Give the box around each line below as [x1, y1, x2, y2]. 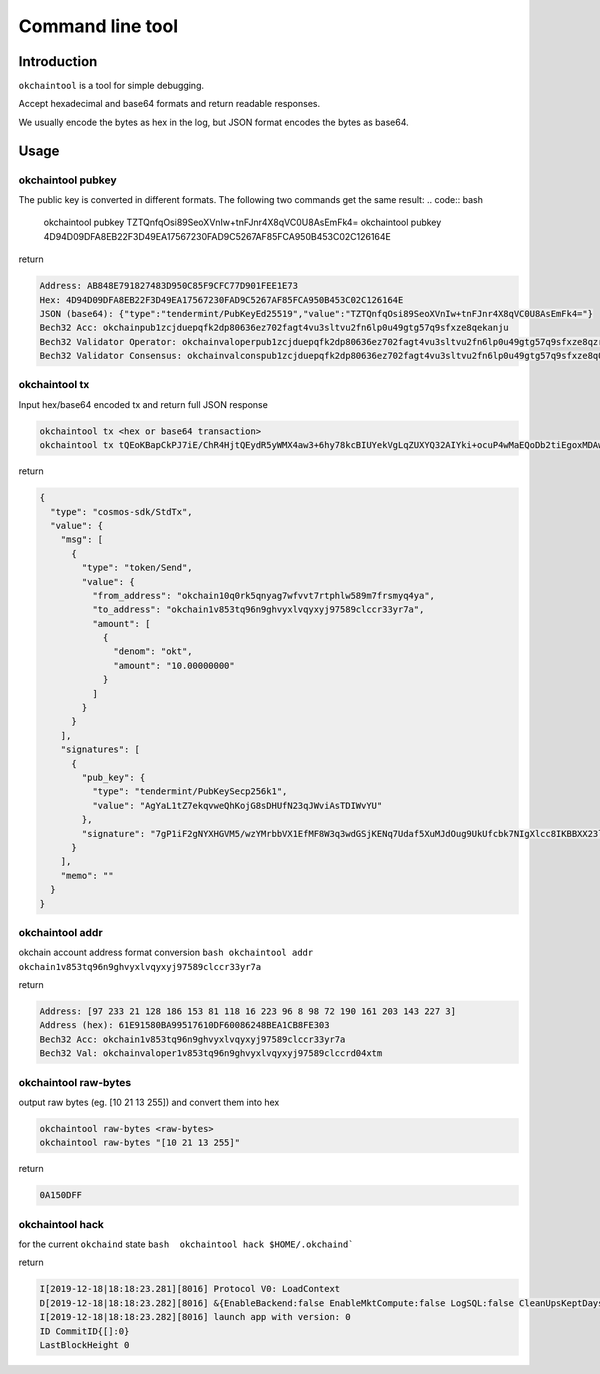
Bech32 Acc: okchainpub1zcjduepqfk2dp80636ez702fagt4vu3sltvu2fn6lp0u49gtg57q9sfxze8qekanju [39, 322, 509, 334]
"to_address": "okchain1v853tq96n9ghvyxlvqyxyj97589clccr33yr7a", [91, 604, 425, 615]
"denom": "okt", [113, 646, 194, 657]
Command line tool [18, 15, 179, 37]
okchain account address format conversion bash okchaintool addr [18, 946, 314, 959]
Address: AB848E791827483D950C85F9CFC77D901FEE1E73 [39, 280, 299, 292]
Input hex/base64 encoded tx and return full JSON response [18, 398, 269, 410]
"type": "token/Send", [81, 562, 194, 574]
